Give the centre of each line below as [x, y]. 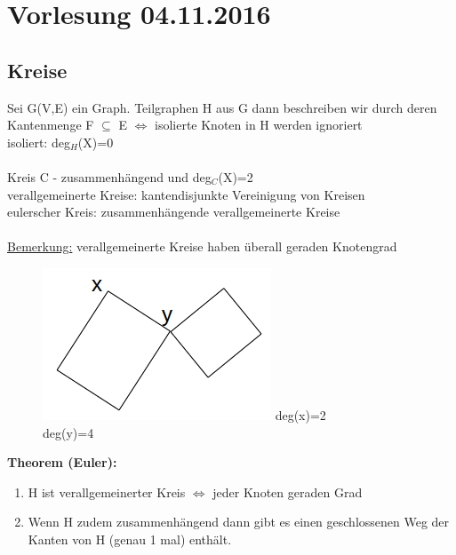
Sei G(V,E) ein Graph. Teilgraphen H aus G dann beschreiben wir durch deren [222, 107]
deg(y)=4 [68, 432]
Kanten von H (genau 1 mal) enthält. [130, 539]
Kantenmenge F [51, 125]
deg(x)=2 [300, 414]
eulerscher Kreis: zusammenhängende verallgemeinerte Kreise [174, 212]
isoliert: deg [39, 142]
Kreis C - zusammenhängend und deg [109, 176]
